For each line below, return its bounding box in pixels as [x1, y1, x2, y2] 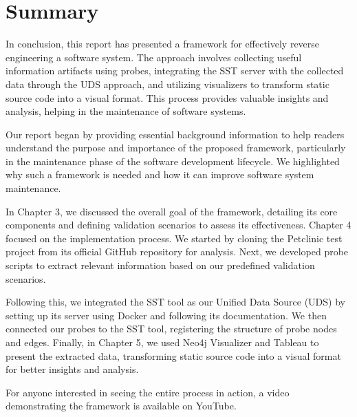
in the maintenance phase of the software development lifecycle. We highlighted [6, 153, 340, 168]
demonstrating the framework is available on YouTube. [6, 398, 237, 413]
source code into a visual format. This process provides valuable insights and [6, 90, 329, 105]
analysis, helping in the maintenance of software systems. [6, 104, 246, 118]
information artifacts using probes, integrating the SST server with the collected [6, 63, 344, 78]
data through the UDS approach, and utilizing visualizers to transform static [6, 76, 329, 91]
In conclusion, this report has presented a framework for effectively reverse [6, 36, 320, 51]
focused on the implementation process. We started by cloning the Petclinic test [6, 231, 343, 245]
